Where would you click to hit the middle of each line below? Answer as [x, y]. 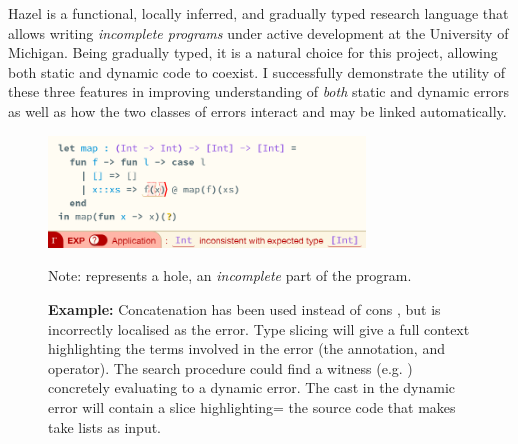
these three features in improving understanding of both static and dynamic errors [258, 91]
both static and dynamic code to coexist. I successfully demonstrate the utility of [257, 71]
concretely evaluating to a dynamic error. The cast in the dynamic [251, 387]
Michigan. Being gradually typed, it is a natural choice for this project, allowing [253, 52]
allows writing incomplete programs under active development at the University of [258, 32]
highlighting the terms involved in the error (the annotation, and [246, 348]
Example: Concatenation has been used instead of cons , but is [244, 309]
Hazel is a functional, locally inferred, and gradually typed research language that [258, 13]
